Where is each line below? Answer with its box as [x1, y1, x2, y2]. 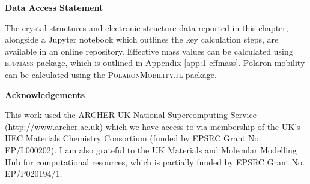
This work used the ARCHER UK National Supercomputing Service [5, 108, 257, 121]
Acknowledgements [5, 88, 85, 101]
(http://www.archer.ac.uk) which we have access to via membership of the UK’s [5, 120, 300, 132]
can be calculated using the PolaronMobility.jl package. [5, 68, 217, 80]
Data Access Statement [5, 1, 103, 13]
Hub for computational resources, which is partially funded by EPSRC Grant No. [5, 155, 305, 168]
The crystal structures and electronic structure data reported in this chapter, [5, 21, 288, 34]
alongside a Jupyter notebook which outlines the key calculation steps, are [5, 33, 279, 46]
